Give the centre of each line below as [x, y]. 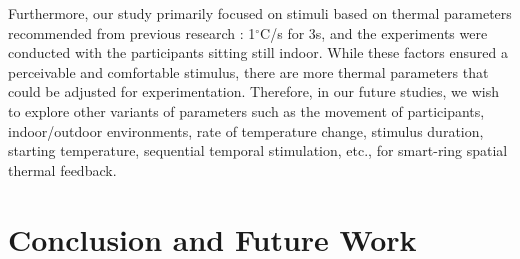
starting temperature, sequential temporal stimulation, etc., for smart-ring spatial [258, 150]
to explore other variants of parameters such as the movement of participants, [246, 110]
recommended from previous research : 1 [132, 32]
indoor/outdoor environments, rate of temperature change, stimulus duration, [246, 130]
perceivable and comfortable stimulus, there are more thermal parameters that [248, 71]
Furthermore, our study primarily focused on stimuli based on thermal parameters [260, 13]
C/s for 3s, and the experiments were [374, 32]
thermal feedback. [62, 169]
